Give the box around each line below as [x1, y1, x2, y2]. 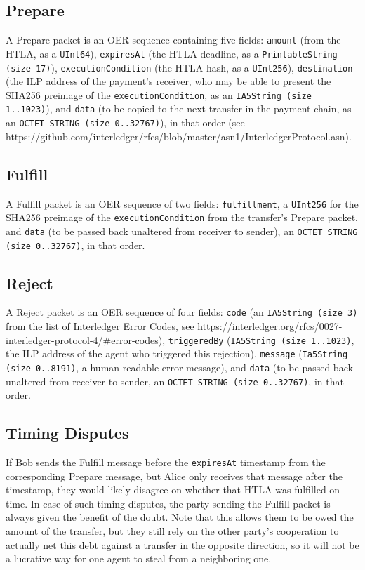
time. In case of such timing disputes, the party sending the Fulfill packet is [6, 496, 331, 510]
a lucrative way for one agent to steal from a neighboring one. [6, 551, 272, 566]
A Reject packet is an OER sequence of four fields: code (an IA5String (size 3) [6, 305, 358, 319]
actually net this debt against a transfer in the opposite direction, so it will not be [6, 537, 359, 552]
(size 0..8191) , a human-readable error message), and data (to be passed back [6, 359, 353, 374]
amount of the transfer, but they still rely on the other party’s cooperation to [6, 524, 339, 538]
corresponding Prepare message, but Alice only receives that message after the [6, 468, 343, 483]
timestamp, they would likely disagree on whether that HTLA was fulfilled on [6, 482, 340, 497]
